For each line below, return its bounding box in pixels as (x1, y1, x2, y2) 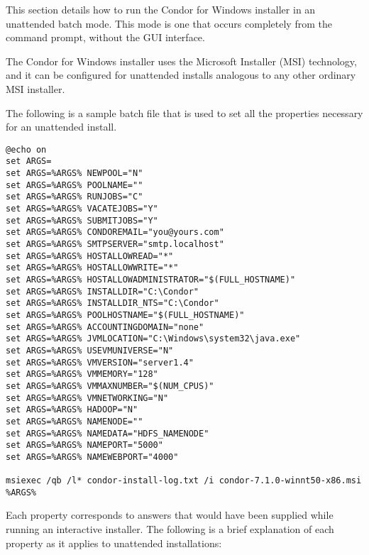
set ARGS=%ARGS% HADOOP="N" (6, 405, 138, 415)
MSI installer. (6, 81, 65, 96)
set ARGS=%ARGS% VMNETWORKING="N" (6, 392, 169, 403)
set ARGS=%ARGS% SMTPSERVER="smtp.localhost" (6, 239, 224, 249)
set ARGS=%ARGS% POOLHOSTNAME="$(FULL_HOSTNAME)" (6, 309, 245, 320)
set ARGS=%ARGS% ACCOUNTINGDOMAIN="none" (6, 322, 204, 332)
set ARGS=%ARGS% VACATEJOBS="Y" (6, 204, 158, 214)
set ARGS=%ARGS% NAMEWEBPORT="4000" (6, 451, 179, 462)
